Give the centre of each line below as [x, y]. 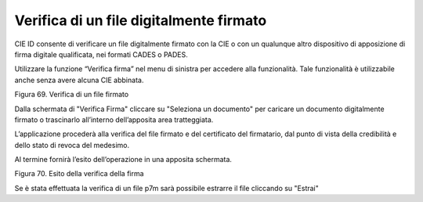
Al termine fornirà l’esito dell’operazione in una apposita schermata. [123, 160]
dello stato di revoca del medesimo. [72, 145]
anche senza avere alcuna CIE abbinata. [79, 80]
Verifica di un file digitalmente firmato [141, 20]
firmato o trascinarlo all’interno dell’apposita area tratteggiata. [114, 119]
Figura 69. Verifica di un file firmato [72, 95]
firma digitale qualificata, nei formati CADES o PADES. [101, 54]
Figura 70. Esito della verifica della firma [79, 174]
